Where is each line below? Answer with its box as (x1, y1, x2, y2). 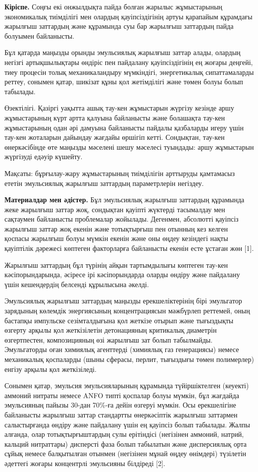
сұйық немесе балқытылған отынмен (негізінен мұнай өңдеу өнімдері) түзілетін (4, 448, 247, 459)
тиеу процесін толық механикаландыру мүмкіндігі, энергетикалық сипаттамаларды (4, 66, 254, 77)
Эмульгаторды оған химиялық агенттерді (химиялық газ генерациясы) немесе (4, 344, 239, 354)
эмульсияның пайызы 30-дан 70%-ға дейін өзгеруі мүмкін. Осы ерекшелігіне (4, 400, 236, 410)
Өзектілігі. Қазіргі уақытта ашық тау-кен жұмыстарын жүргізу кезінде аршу (4, 103, 234, 113)
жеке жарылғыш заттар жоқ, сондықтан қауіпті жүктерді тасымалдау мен (4, 204, 225, 214)
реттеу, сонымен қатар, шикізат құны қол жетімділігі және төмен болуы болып (4, 76, 243, 87)
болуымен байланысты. (4, 30, 75, 41)
